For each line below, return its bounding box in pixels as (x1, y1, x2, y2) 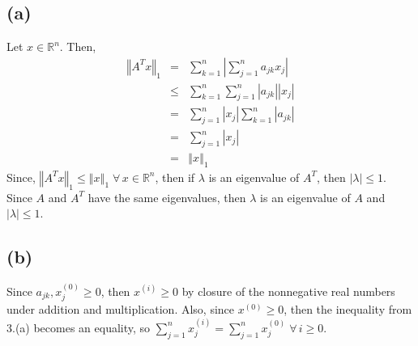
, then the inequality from (284, 301, 412, 318)
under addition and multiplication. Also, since (6, 301, 235, 318)
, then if (155, 168, 195, 185)
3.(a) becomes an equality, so (6, 319, 151, 335)
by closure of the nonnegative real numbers (181, 282, 395, 299)
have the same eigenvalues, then (87, 188, 246, 205)
